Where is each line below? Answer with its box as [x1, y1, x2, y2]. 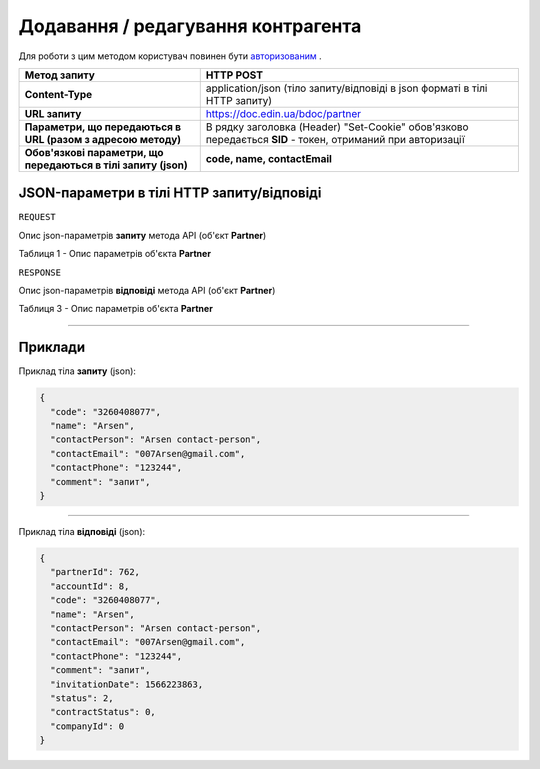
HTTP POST [205, 68, 264, 82]
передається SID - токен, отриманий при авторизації [205, 132, 465, 146]
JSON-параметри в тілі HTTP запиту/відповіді [18, 185, 322, 202]
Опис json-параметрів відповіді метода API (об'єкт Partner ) [18, 285, 276, 297]
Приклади [18, 339, 86, 356]
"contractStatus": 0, [50, 706, 157, 718]
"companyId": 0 [50, 720, 125, 732]
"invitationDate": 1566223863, [50, 678, 204, 690]
